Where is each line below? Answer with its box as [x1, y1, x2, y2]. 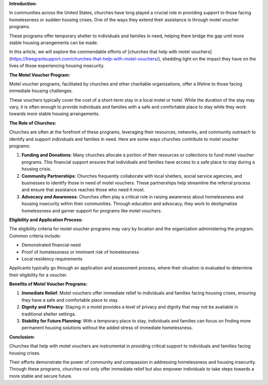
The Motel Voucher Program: [9, 72, 70, 78]
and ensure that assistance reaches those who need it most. [21, 187, 145, 193]
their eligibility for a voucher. [9, 272, 68, 278]
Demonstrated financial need [21, 242, 81, 248]
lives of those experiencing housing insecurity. [9, 63, 105, 69]
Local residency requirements [21, 256, 83, 261]
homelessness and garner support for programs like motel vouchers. [21, 207, 162, 213]
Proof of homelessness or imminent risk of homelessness [21, 249, 139, 255]
